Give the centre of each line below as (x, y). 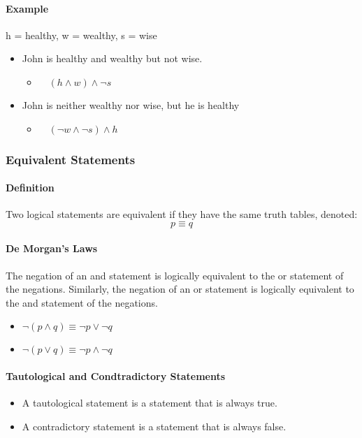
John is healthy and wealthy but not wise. (112, 58)
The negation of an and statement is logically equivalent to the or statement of (175, 275)
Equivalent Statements (71, 159)
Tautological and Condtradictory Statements (116, 375)
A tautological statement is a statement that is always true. (150, 403)
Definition (30, 188)
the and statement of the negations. (82, 302)
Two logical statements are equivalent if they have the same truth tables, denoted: (182, 214)
